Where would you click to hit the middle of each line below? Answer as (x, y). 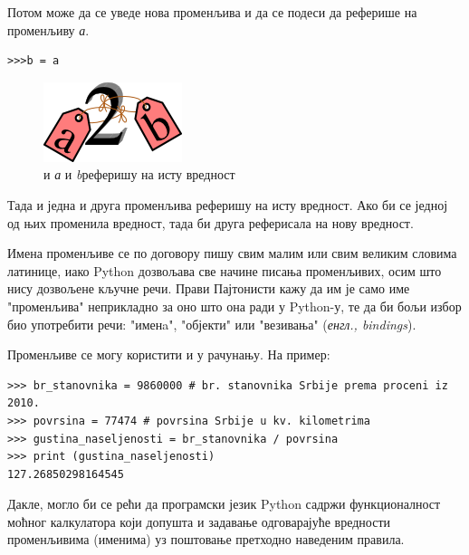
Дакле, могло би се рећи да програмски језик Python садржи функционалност (224, 504)
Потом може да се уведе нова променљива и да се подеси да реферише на (212, 12)
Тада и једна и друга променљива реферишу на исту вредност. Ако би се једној (228, 204)
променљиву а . (48, 29)
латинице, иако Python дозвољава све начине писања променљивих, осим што (225, 270)
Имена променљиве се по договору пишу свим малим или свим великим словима (232, 253)
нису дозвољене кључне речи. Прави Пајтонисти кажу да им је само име (209, 288)
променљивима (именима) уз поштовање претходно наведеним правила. (206, 539)
